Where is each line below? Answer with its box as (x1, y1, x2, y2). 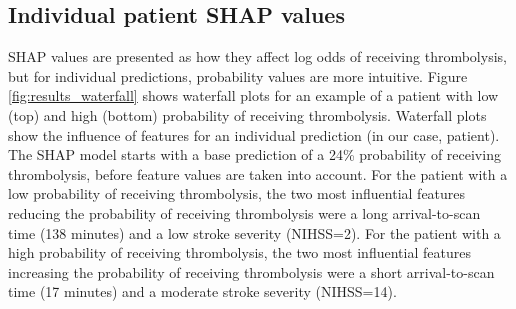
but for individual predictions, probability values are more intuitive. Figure (8, 65, 468, 86)
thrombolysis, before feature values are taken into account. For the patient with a (8, 163, 508, 184)
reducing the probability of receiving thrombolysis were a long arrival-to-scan (8, 202, 481, 223)
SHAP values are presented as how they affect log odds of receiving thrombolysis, (8, 46, 507, 67)
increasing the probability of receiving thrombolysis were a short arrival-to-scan (8, 261, 495, 282)
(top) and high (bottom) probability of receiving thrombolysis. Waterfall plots (8, 104, 487, 125)
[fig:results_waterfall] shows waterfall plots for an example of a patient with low (8, 85, 499, 106)
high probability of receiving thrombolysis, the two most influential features (8, 242, 471, 263)
